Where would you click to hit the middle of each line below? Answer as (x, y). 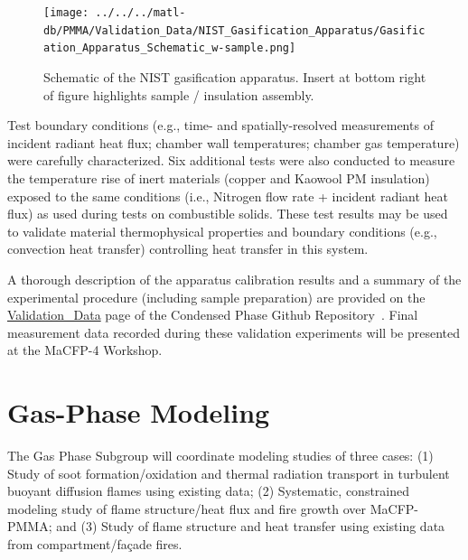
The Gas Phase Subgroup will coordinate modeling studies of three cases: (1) (220, 455)
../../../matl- (140, 13)
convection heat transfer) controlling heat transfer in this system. (188, 249)
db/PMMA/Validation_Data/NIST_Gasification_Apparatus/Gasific (234, 30)
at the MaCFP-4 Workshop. (85, 350)
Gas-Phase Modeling (139, 412)
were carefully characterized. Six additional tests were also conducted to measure (231, 160)
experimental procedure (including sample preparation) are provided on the (216, 297)
